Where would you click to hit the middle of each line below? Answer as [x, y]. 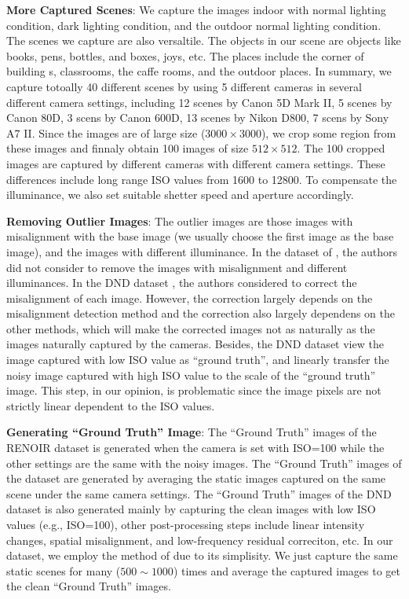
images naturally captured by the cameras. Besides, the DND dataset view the [195, 344]
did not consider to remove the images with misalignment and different [177, 267]
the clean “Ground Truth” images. [89, 586]
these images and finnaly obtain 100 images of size [128, 148]
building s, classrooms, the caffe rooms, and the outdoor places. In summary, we [199, 71]
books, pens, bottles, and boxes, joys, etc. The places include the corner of [185, 55]
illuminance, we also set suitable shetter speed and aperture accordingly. [180, 195]
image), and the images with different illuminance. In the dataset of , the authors [202, 251]
